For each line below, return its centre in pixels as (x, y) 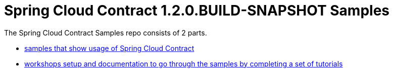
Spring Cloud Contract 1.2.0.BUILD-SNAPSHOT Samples (197, 10)
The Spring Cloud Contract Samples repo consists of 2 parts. (106, 32)
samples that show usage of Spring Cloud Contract (109, 48)
